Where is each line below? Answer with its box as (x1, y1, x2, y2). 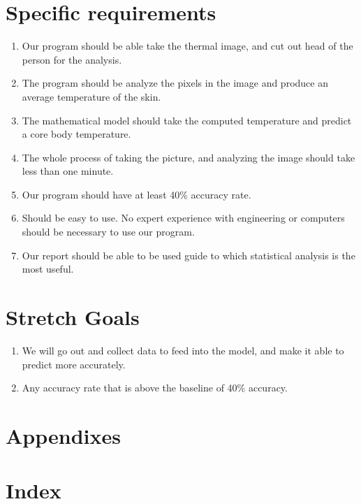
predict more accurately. (22, 357, 126, 371)
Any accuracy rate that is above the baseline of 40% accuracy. (22, 380, 288, 395)
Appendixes (6, 421, 121, 449)
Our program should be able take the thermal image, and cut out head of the (22, 38, 353, 53)
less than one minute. (22, 164, 114, 178)
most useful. (22, 261, 74, 276)
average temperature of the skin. (22, 89, 161, 103)
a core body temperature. (22, 127, 131, 141)
